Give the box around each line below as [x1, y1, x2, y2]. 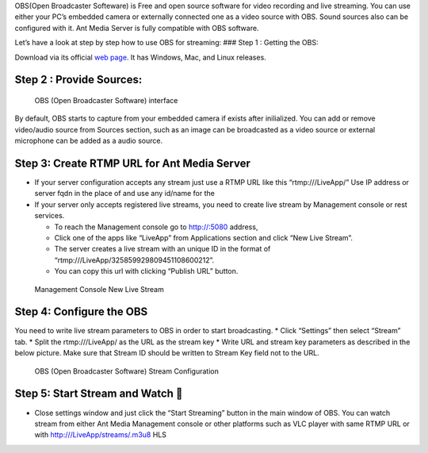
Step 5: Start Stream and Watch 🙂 [14, 387, 183, 401]
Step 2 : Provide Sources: [14, 73, 143, 86]
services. [34, 211, 65, 221]
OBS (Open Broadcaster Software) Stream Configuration [34, 366, 220, 376]
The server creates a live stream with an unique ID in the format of [54, 244, 271, 254]
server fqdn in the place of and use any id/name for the [34, 189, 216, 198]
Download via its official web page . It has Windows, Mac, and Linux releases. [14, 52, 267, 62]
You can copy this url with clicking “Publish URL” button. [54, 267, 239, 276]
